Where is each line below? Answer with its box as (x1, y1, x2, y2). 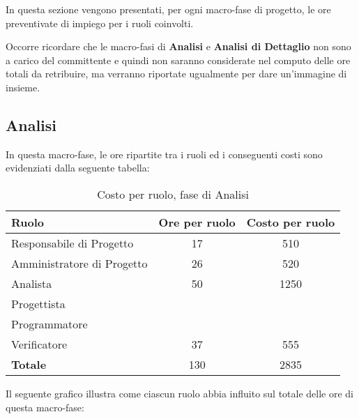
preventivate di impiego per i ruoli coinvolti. (6, 15, 194, 30)
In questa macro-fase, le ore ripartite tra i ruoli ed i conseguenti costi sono (6, 146, 323, 161)
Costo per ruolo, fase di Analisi (97, 185, 249, 202)
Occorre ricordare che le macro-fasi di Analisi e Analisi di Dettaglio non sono (6, 39, 351, 54)
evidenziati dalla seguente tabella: (6, 160, 150, 175)
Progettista (11, 295, 66, 312)
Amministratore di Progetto (11, 254, 148, 271)
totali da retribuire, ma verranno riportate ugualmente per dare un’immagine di (6, 66, 347, 81)
